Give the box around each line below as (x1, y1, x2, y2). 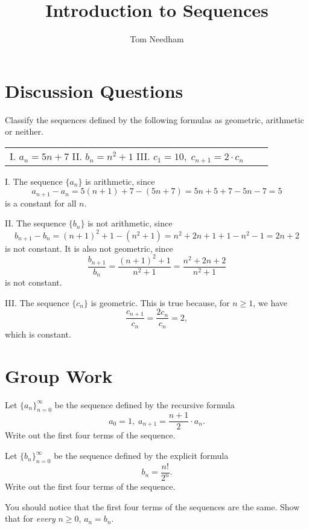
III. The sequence (5, 296, 69, 309)
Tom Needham (130, 33, 184, 45)
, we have (253, 296, 288, 309)
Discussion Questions (5, 78, 183, 103)
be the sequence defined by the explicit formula (54, 449, 229, 462)
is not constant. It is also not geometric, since (5, 242, 173, 254)
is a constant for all (5, 196, 77, 209)
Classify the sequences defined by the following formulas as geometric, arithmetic (5, 113, 304, 126)
